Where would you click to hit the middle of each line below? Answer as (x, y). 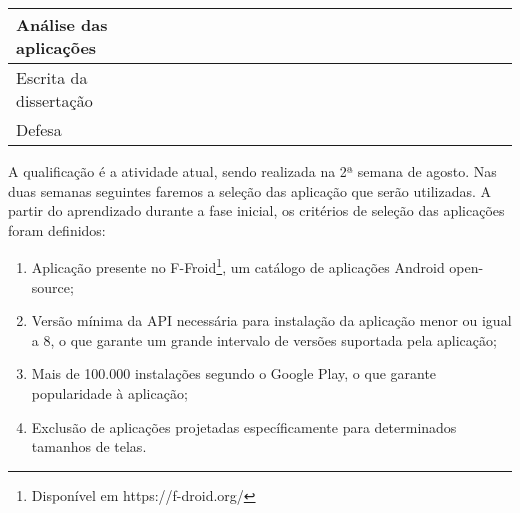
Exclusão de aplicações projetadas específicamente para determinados (244, 426)
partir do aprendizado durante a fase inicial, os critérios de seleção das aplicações (256, 210)
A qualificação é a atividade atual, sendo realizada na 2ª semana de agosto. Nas (252, 171)
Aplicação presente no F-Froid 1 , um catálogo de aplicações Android (238, 266)
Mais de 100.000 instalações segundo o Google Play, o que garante (234, 373)
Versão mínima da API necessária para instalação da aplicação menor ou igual (271, 320)
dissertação (54, 100)
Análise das (62, 24)
